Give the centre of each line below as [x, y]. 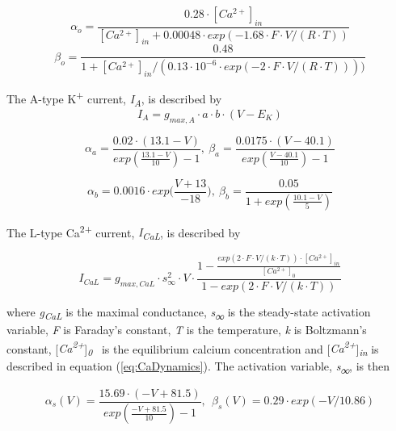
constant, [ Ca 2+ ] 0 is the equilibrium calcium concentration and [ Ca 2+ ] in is [193, 348]
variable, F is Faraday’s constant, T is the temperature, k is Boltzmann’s [187, 330]
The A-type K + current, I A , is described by [114, 98]
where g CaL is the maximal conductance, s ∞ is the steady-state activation [189, 312]
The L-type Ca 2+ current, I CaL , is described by [124, 232]
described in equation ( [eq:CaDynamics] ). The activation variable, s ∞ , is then [198, 367]
